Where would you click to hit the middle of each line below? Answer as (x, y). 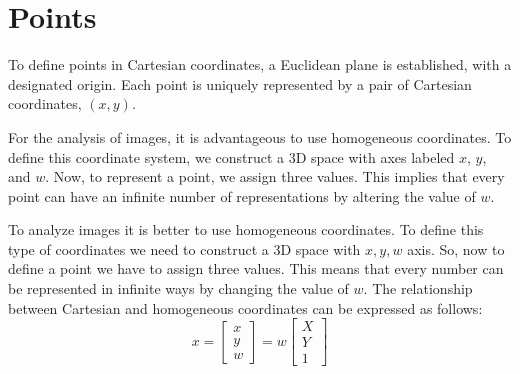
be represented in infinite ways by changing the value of (178, 288)
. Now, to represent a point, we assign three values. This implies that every (275, 176)
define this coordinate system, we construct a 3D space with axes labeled (231, 156)
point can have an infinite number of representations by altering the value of (242, 195)
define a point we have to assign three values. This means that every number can (256, 268)
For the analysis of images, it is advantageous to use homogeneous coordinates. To (260, 136)
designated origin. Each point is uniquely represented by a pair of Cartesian (240, 83)
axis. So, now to (456, 248)
